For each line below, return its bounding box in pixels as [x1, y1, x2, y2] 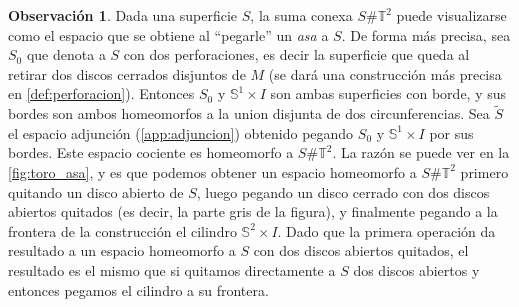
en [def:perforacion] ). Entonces [8, 83, 195, 104]
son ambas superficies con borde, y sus [270, 83, 507, 104]
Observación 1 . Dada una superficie [8, 5, 238, 25]
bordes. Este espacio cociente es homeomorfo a [8, 142, 294, 163]
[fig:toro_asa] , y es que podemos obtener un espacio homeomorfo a [8, 161, 417, 182]
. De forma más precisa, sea [341, 24, 511, 45]
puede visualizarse [396, 5, 507, 25]
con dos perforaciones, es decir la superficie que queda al [123, 44, 470, 65]
